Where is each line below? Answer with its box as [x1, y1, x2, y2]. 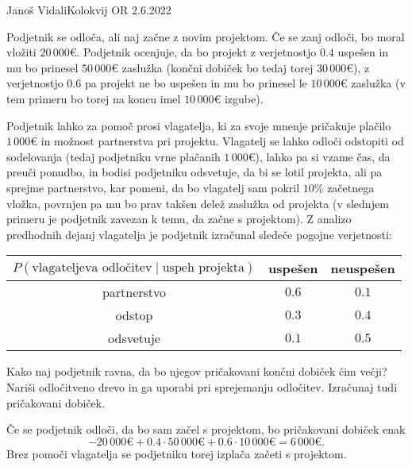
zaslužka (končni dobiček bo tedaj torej [121, 59, 314, 75]
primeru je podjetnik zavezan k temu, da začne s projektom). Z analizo [6, 210, 352, 227]
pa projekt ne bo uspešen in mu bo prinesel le [84, 75, 307, 91]
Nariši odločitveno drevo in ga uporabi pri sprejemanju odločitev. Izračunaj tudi [6, 378, 398, 395]
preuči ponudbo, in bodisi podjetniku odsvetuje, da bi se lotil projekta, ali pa [6, 164, 383, 180]
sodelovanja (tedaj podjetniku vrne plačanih [6, 148, 221, 164]
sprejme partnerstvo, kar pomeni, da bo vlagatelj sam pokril [6, 179, 300, 195]
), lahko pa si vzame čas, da [255, 148, 391, 164]
